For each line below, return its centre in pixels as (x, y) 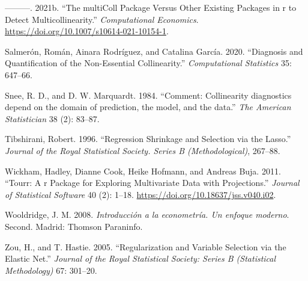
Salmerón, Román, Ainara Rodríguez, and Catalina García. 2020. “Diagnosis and (154, 51)
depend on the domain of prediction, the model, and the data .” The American (148, 107)
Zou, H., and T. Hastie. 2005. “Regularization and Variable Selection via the (146, 246)
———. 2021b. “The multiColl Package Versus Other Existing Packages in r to (151, 7)
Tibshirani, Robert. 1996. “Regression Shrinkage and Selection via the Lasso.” (148, 139)
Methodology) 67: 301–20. (51, 270)
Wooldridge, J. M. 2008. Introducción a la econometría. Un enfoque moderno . (147, 215)
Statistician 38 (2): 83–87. (52, 118)
